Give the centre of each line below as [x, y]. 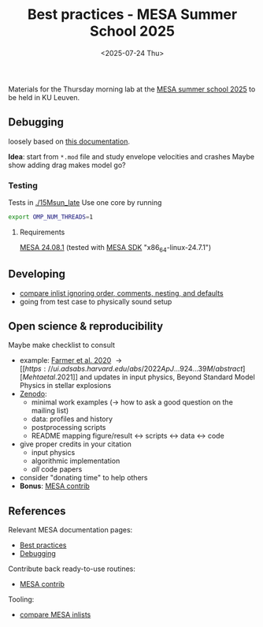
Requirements [42, 232]
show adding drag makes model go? [67, 165]
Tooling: [21, 599]
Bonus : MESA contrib [55, 486]
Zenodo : [33, 394]
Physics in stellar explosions [65, 386]
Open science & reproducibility [86, 326]
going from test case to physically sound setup [96, 301]
